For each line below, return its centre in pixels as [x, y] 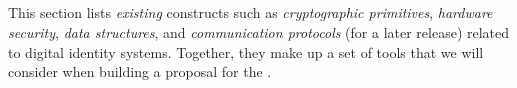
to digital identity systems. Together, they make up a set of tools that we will [246, 51]
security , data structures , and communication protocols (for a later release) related [259, 31]
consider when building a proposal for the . [140, 71]
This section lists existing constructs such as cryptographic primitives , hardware [250, 12]
